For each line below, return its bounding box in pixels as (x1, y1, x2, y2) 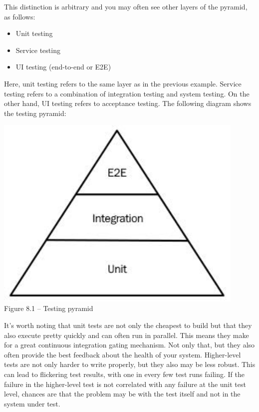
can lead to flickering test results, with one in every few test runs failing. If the (4, 368, 245, 379)
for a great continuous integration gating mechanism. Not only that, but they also (4, 339, 255, 350)
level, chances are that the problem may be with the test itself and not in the (4, 388, 241, 399)
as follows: (4, 11, 35, 21)
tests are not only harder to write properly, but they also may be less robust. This (4, 359, 256, 369)
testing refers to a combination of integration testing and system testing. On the (4, 88, 250, 98)
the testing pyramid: (4, 107, 66, 118)
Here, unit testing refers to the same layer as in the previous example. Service (4, 78, 242, 88)
